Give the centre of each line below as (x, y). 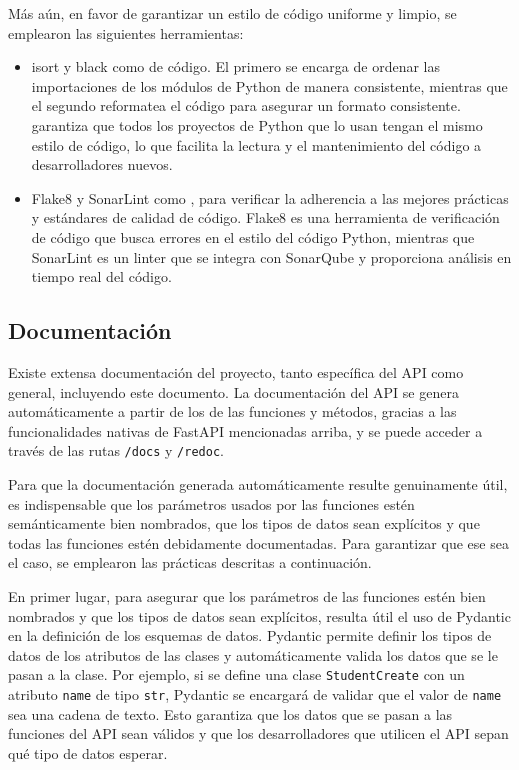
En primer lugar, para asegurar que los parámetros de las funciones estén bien (247, 595)
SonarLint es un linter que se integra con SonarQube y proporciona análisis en (271, 256)
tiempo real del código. (101, 276)
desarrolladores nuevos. (102, 164)
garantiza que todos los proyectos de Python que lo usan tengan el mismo (257, 124)
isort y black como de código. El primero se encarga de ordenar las (235, 66)
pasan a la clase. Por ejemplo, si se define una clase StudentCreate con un (236, 674)
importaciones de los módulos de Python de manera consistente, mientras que (269, 85)
